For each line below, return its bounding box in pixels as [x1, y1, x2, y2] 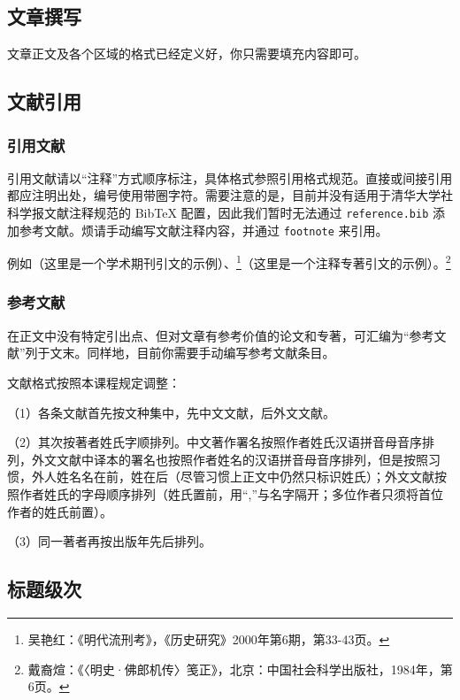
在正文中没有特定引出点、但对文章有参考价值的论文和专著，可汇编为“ [7, 326, 410, 344]
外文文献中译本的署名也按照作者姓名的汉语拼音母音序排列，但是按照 [31, 450, 428, 468]
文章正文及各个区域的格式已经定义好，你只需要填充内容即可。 [7, 44, 366, 63]
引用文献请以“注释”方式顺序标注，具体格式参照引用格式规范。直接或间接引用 [7, 168, 453, 187]
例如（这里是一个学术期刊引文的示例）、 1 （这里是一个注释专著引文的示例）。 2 [7, 251, 451, 272]
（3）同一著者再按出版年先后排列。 [7, 532, 211, 550]
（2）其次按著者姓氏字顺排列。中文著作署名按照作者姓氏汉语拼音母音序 [7, 433, 422, 451]
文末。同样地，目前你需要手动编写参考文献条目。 [50, 343, 335, 362]
